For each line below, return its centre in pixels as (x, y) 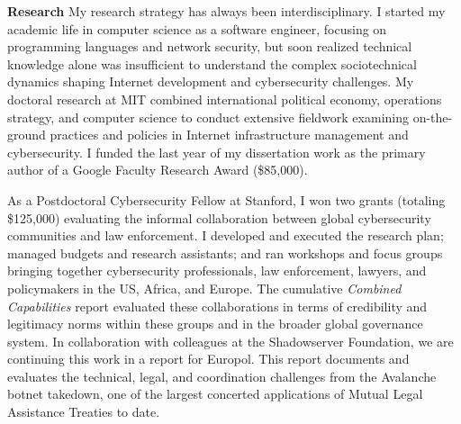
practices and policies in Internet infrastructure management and (229, 135)
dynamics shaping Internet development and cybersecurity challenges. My (211, 81)
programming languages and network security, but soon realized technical (210, 46)
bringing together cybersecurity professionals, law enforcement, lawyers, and (217, 271)
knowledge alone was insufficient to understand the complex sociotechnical (212, 63)
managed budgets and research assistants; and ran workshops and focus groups (225, 253)
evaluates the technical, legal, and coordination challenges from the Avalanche (222, 376)
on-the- (433, 117)
